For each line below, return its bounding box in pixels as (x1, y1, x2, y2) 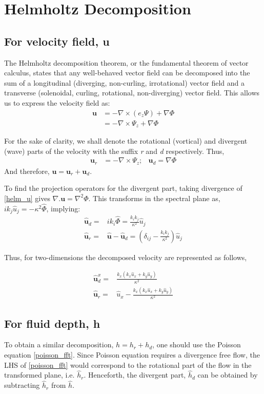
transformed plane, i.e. (4, 369, 75, 380)
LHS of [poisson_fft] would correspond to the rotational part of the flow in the (4, 359, 252, 370)
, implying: (46, 203, 80, 213)
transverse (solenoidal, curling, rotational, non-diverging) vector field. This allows (4, 87, 260, 98)
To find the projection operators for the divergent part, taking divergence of (4, 183, 242, 193)
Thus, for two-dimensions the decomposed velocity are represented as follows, (4, 251, 247, 262)
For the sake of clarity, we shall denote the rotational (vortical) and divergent (4, 135, 248, 146)
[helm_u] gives (4, 192, 50, 203)
